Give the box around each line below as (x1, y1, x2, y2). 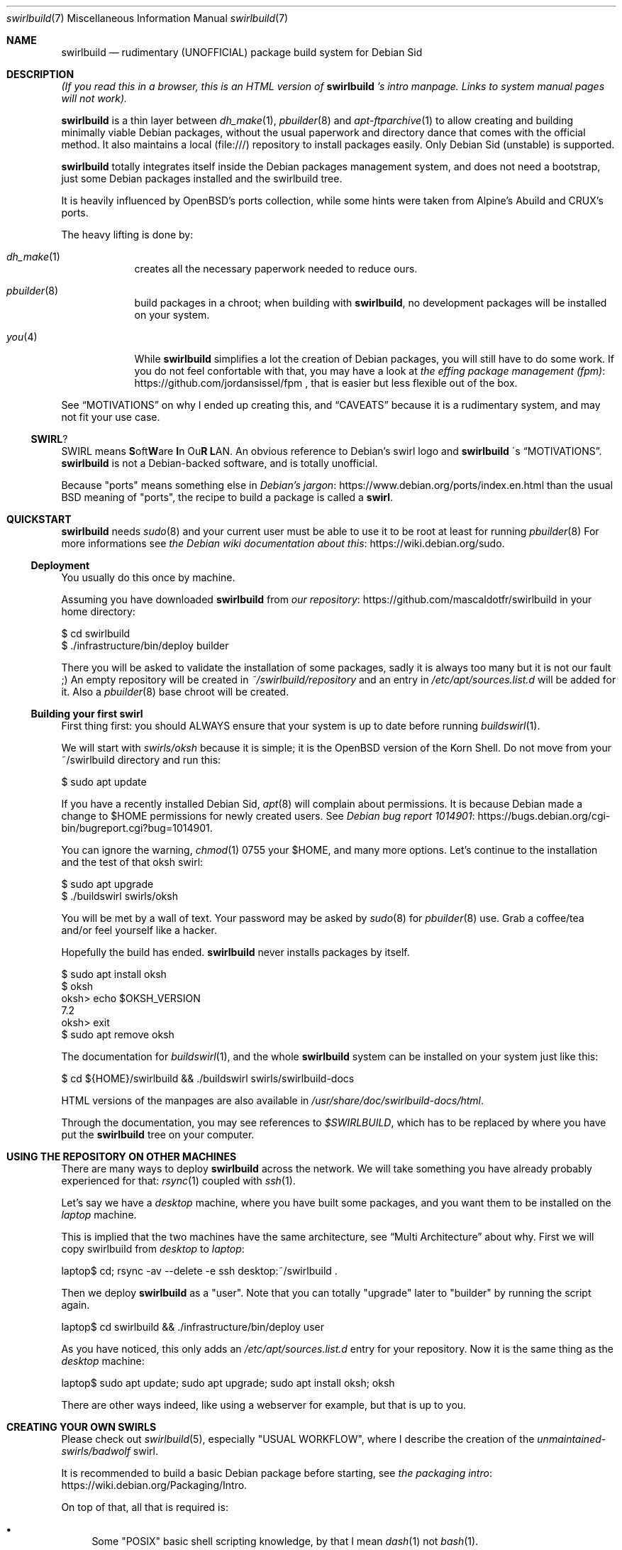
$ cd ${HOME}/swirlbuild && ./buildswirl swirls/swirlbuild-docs (61, 1072, 355, 1084)
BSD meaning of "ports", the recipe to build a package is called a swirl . (61, 491, 394, 503)
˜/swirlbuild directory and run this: (61, 754, 221, 766)
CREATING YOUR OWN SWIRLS (6, 1421, 157, 1433)
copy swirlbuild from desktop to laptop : (61, 1243, 245, 1255)
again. (61, 1299, 90, 1311)
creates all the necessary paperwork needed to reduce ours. (134, 263, 418, 275)
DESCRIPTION (6, 68, 74, 80)
